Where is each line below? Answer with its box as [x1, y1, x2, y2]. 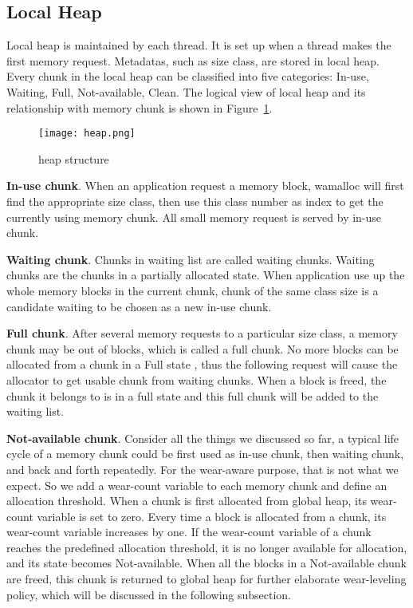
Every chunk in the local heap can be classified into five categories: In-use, [6, 68, 369, 85]
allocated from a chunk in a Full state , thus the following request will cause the [6, 356, 398, 373]
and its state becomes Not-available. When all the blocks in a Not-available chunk [6, 555, 407, 571]
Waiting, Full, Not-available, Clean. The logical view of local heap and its [6, 83, 366, 100]
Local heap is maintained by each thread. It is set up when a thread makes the [6, 37, 391, 53]
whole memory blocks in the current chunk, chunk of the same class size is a [6, 282, 379, 298]
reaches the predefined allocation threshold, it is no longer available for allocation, [6, 539, 407, 555]
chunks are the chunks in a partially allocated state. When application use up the [6, 266, 405, 283]
